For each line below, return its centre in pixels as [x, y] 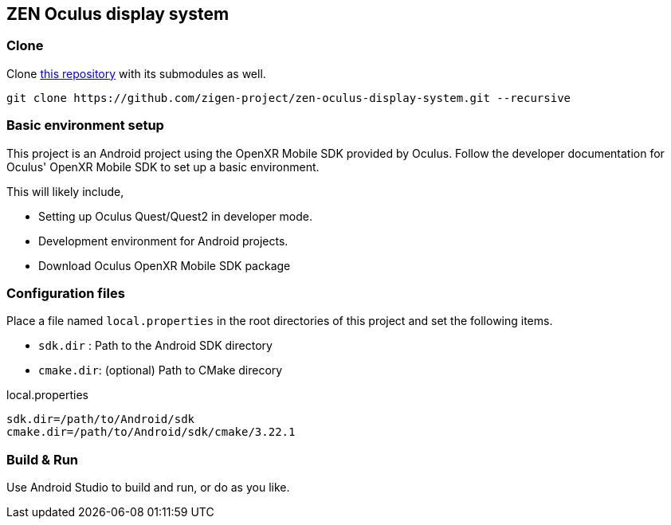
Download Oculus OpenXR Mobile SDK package [165, 265]
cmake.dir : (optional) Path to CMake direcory [161, 370]
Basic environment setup [85, 125]
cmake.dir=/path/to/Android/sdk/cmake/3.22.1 [151, 432]
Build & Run [43, 459]
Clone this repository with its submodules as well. [136, 73]
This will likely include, [65, 191]
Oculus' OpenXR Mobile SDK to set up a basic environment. [163, 167]
